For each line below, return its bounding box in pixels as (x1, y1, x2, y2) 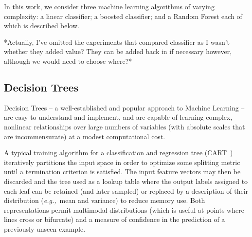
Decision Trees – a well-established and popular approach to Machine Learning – (4, 102, 245, 112)
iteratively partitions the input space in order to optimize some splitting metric (4, 157, 240, 167)
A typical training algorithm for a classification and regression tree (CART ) (4, 147, 233, 158)
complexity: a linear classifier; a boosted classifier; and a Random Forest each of (4, 11, 242, 21)
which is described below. (4, 20, 79, 31)
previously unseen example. (4, 223, 86, 234)
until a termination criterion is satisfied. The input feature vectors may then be (4, 166, 241, 177)
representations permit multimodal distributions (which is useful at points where (4, 204, 244, 215)
